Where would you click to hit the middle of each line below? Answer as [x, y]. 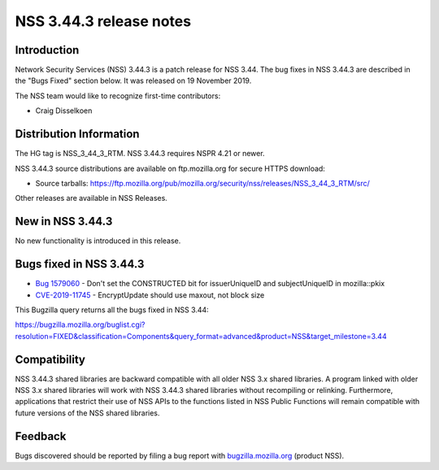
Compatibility [50, 359]
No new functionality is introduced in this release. [98, 241]
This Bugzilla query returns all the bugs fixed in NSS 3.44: [112, 310]
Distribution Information [77, 134]
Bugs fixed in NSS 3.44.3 [80, 264]
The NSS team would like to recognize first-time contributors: [118, 96]
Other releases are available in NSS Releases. [91, 198]
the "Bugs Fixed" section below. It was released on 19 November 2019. [133, 81]
